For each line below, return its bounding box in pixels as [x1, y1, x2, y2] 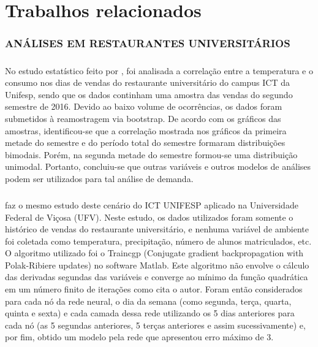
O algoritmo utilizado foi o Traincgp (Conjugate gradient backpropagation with [5, 246, 304, 259]
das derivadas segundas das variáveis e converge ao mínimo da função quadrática [5, 270, 308, 283]
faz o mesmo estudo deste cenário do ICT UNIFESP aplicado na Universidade [5, 198, 298, 211]
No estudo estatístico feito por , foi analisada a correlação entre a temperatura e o [5, 64, 313, 77]
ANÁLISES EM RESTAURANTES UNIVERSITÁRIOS [5, 36, 290, 51]
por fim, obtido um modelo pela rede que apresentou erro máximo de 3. [5, 330, 274, 343]
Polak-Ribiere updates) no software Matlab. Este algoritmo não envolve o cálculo [5, 258, 309, 271]
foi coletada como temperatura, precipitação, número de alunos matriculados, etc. [5, 234, 312, 247]
